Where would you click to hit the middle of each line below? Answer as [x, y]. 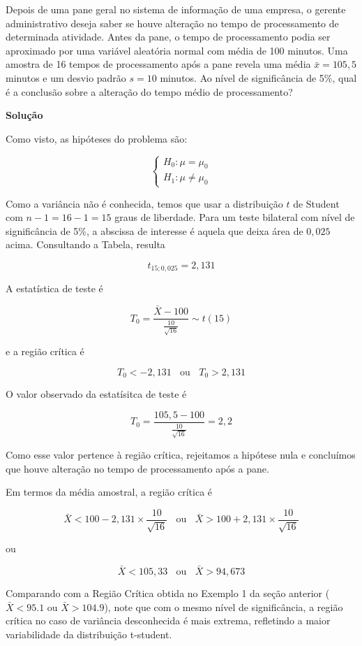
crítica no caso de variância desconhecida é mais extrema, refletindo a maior [168, 620]
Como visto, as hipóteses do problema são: [97, 138]
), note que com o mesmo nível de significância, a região [224, 606]
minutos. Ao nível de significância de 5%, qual [258, 77]
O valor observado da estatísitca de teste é [96, 394]
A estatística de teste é [54, 288]
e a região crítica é [45, 351]
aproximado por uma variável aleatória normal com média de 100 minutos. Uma [177, 50]
